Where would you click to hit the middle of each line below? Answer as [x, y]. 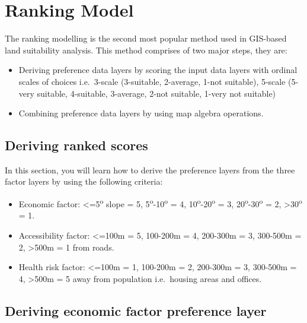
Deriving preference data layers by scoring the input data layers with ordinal [158, 70]
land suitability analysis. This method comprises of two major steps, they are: [146, 50]
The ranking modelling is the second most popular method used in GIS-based [146, 38]
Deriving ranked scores [76, 145]
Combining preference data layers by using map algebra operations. [141, 113]
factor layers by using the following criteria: [84, 181]
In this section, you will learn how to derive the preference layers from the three [150, 170]
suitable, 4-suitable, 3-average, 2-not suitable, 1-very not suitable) [156, 93]
